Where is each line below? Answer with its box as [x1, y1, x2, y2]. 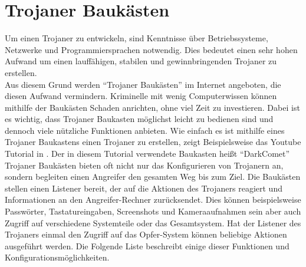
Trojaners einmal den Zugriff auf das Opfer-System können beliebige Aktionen [5, 228, 287, 240]
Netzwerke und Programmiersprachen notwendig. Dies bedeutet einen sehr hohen [5, 43, 298, 55]
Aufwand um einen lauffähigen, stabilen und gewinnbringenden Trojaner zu [5, 55, 277, 67]
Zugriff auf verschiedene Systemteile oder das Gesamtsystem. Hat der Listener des [5, 216, 301, 229]
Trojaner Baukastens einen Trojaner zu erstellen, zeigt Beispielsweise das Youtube [5, 136, 301, 148]
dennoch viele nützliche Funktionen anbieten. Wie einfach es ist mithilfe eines [5, 124, 285, 136]
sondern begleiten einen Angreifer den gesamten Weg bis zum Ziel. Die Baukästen [5, 170, 301, 183]
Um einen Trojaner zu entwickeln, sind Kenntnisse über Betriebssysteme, [5, 32, 268, 44]
